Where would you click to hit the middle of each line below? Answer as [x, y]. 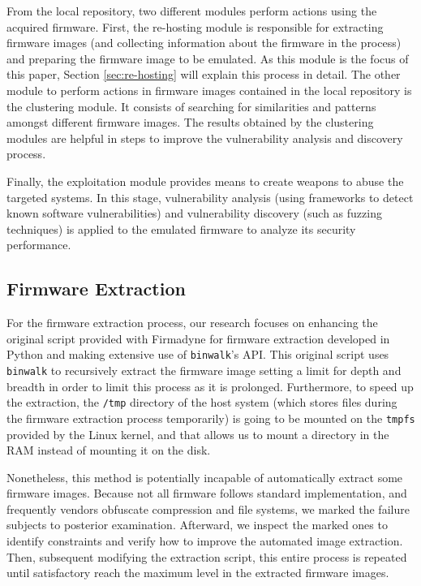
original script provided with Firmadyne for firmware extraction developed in [198, 338]
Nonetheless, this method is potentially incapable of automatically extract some [205, 477]
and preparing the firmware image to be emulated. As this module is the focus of [208, 58]
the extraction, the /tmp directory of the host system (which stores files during [202, 402]
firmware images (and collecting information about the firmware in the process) [204, 43]
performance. [39, 245]
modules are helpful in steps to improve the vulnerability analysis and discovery [205, 138]
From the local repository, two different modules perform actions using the [192, 11]
